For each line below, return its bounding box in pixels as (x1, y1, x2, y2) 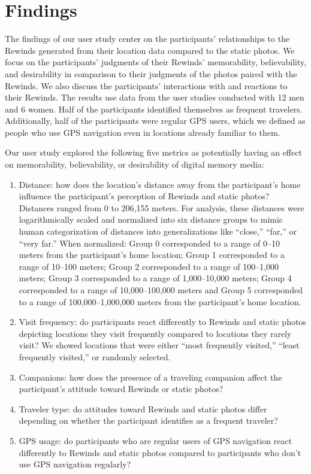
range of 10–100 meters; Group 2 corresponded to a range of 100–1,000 (19, 260, 279, 272)
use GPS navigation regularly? (19, 458, 131, 470)
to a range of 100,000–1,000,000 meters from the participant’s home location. (19, 295, 301, 308)
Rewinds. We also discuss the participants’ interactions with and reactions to (5, 79, 288, 92)
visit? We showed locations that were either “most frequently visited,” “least (19, 339, 300, 351)
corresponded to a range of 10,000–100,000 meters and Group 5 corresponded (19, 284, 303, 296)
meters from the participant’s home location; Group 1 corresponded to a (19, 248, 285, 261)
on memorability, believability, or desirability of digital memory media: (5, 158, 264, 171)
